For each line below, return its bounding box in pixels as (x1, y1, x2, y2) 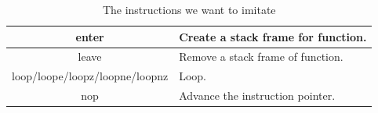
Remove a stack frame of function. (179, 48, 343, 65)
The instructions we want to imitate (102, 2, 276, 17)
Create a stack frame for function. (179, 28, 367, 44)
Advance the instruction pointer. (179, 87, 336, 104)
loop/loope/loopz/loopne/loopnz (12, 68, 169, 84)
